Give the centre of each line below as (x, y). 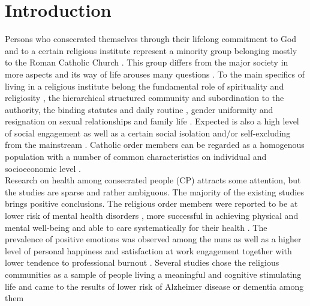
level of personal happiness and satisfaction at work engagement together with (148, 250)
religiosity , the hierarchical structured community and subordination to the (145, 98)
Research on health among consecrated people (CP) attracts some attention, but (153, 180)
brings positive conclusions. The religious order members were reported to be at (151, 203)
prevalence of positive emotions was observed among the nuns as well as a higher (153, 239)
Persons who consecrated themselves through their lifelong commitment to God (151, 39)
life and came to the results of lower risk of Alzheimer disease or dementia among (154, 286)
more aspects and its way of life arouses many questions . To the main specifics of (155, 74)
